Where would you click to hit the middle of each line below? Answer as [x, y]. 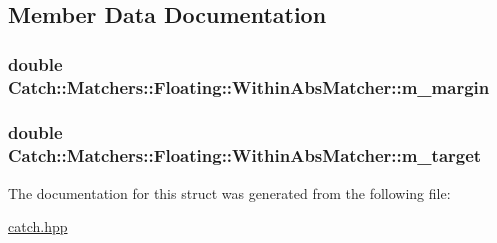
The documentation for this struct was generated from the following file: [229, 192]
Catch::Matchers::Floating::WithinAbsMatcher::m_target [245, 155]
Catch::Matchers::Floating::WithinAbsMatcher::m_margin [249, 86]
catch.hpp [38, 226]
